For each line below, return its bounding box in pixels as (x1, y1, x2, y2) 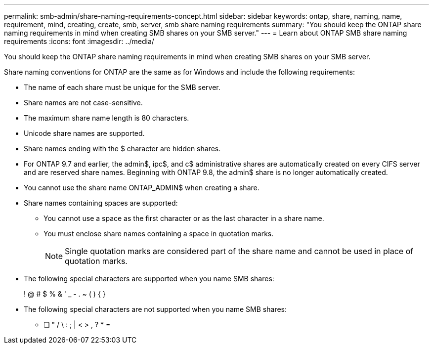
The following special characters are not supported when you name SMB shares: (24, 305, 287, 313)
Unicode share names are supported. (24, 129, 145, 137)
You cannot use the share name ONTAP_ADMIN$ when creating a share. (24, 183, 260, 192)
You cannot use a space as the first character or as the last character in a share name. (43, 214, 324, 222)
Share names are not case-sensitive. (24, 98, 143, 107)
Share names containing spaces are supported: (24, 199, 178, 207)
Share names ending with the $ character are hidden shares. (24, 144, 221, 153)
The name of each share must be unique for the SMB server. (24, 83, 220, 91)
